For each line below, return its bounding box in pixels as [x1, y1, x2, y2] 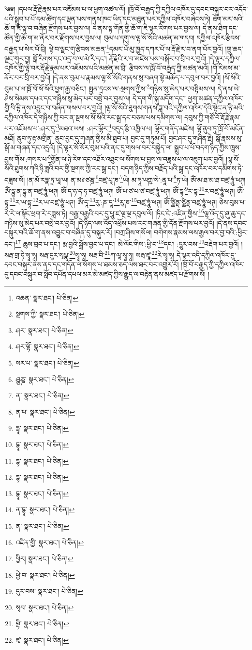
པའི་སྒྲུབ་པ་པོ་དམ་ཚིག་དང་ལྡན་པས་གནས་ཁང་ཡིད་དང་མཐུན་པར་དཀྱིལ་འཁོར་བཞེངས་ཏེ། [4, 13, 211, 23]
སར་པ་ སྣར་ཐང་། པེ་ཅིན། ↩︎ [15, 357, 79, 367]
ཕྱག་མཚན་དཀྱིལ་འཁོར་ [188, 93, 244, 103]
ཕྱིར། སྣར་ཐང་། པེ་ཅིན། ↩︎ [15, 553, 74, 564]
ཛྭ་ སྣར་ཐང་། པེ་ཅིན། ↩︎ [15, 635, 69, 645]
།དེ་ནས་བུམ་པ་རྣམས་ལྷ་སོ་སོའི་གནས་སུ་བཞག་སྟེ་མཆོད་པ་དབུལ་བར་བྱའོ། [52, 72, 221, 82]
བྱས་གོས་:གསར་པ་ [4, 153, 48, 164]
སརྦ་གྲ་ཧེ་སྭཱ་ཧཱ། [4, 250, 37, 260]
